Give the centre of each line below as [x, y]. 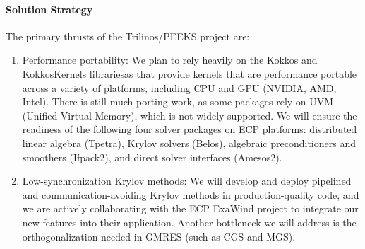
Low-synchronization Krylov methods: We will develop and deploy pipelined [187, 181]
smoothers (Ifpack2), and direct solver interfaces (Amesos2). [152, 157]
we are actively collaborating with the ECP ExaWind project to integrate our [190, 208]
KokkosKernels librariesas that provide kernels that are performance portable [190, 73]
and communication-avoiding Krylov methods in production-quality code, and [191, 194]
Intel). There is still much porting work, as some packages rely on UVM [178, 102]
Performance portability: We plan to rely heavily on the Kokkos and [170, 60]
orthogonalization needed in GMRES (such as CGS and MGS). [159, 236]
